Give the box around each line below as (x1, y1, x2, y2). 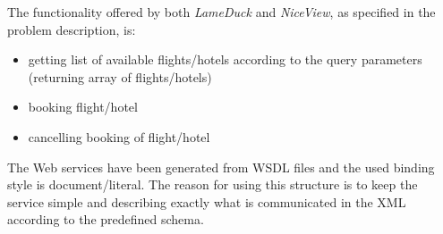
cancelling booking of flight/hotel (28, 127, 210, 146)
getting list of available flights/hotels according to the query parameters (28, 50, 422, 69)
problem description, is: (7, 20, 136, 38)
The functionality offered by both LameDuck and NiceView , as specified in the (7, 3, 436, 21)
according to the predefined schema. (7, 210, 204, 229)
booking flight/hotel (28, 97, 138, 116)
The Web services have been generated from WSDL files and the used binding (7, 157, 435, 176)
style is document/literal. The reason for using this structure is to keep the (7, 175, 418, 194)
